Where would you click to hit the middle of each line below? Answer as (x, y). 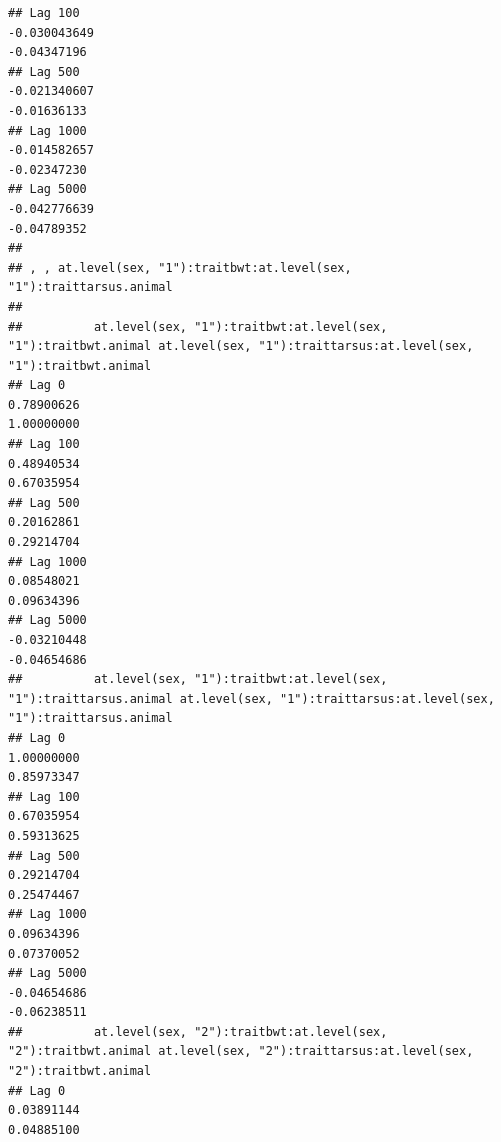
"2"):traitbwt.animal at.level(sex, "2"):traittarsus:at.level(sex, (241, 1051)
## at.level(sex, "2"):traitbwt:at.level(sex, (198, 1031)
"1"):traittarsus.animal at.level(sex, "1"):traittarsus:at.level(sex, (251, 698)
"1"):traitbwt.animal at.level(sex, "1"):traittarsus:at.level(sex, (241, 346)
